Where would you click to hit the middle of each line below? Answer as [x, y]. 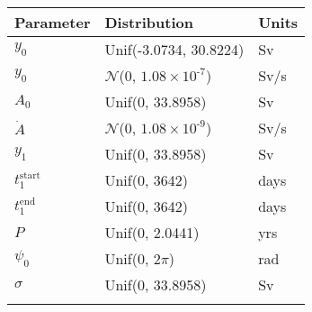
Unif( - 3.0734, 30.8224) [174, 49]
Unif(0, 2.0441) [152, 232]
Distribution [149, 22]
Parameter [53, 22]
